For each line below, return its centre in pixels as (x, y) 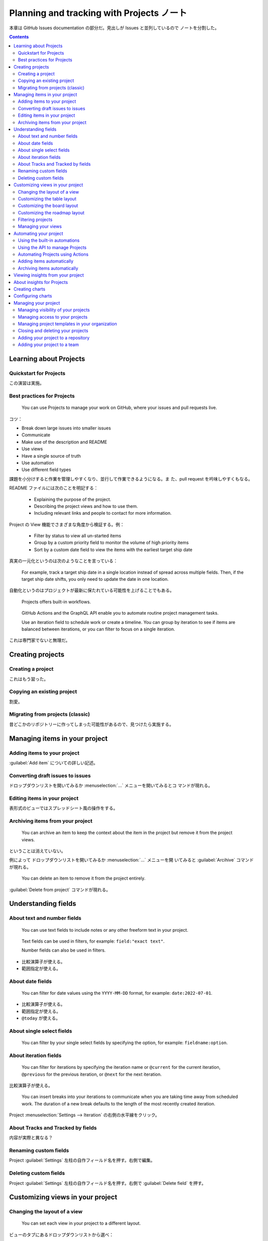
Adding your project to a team (48, 345)
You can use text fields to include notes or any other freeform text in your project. (105, 930)
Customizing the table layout (47, 199)
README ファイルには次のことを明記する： (54, 488)
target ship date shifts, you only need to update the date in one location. (95, 579)
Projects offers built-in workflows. (56, 602)
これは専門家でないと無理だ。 (40, 640)
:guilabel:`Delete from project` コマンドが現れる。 (60, 890)
